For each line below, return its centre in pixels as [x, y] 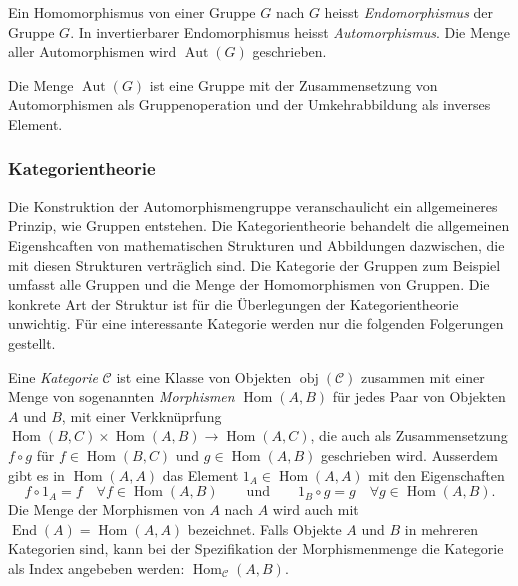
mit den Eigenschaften [436, 474]
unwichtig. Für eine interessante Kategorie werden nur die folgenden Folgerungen [256, 323]
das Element [200, 474]
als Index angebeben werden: [96, 567]
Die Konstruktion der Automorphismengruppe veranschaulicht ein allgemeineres [253, 205]
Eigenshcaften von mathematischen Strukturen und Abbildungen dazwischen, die [256, 244]
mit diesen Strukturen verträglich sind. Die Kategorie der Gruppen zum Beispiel [254, 264]
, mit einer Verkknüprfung [141, 415]
